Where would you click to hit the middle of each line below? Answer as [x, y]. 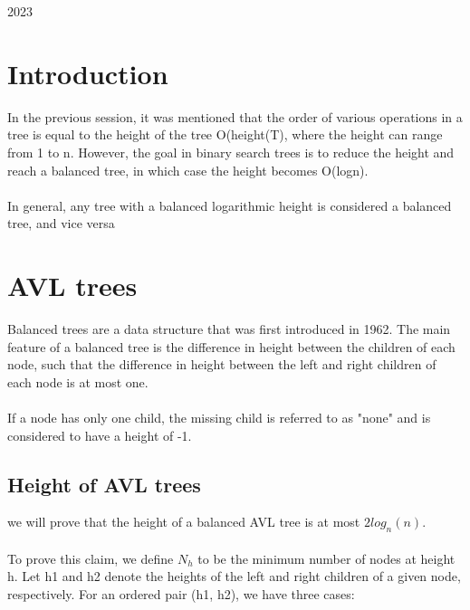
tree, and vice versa [61, 223]
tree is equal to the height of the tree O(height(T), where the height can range [225, 134]
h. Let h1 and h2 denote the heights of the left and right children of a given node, [234, 576]
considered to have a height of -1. [100, 435]
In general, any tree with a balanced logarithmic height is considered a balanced [230, 205]
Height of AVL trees [104, 484]
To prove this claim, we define [91, 558]
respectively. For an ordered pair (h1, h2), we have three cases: [181, 593]
